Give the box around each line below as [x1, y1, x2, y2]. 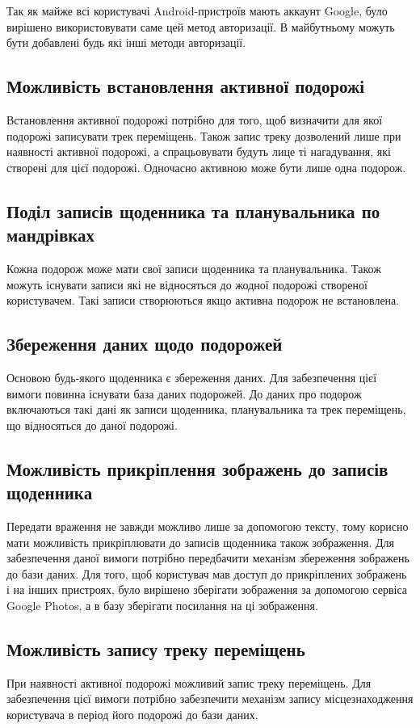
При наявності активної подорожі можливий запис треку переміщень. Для [6, 674, 372, 691]
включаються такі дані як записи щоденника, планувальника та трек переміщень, [6, 401, 406, 418]
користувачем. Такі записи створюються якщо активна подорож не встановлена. [6, 292, 400, 309]
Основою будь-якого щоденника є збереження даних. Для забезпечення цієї [6, 368, 377, 385]
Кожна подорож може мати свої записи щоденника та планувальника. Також [6, 259, 381, 276]
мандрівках [6, 222, 95, 247]
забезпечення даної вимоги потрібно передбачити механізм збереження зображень [6, 549, 409, 566]
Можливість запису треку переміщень [6, 636, 305, 661]
